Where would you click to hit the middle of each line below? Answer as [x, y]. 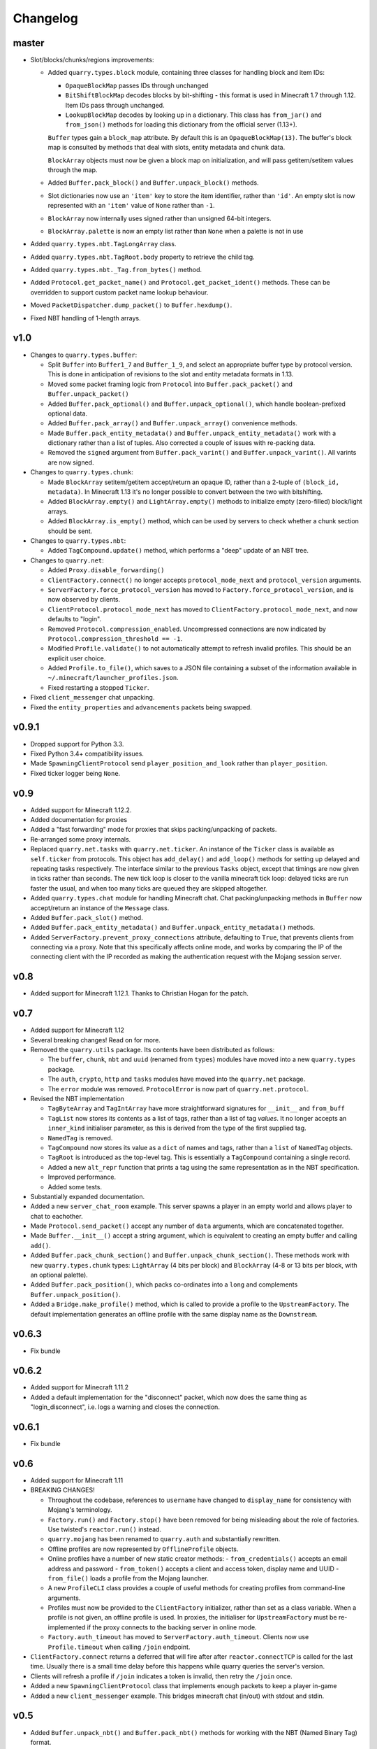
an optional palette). [59, 1275]
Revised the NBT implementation [77, 1099]
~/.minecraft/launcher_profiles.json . [113, 678]
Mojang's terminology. [80, 1510]
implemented [67, 1627]
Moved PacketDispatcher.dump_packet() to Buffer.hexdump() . [131, 305]
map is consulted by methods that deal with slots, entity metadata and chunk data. [167, 148]
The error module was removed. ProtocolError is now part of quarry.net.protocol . [178, 1089]
